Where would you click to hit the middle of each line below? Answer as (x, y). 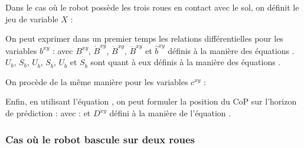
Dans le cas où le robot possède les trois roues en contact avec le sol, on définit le (152, 7)
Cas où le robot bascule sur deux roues (100, 139)
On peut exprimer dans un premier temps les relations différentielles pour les (144, 38)
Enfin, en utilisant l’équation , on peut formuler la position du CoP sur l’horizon (151, 101)
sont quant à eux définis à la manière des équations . (186, 62)
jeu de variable (32, 18)
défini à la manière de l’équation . (170, 113)
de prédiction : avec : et (48, 113)
